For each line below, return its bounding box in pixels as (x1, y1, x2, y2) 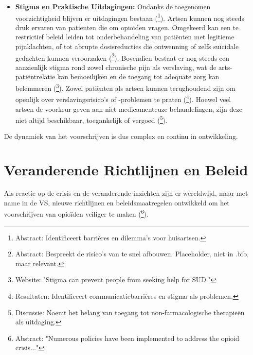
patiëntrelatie (15, 71, 55, 82)
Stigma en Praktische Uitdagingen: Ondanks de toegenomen (15, 1, 211, 11)
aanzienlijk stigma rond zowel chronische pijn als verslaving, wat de (15, 62, 217, 72)
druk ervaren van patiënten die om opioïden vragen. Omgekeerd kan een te (15, 22, 239, 32)
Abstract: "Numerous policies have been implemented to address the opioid (15, 333, 239, 343)
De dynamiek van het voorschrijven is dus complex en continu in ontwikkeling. (4, 131, 238, 141)
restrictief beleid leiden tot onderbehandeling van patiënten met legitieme (15, 32, 235, 42)
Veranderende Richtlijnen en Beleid (4, 160, 248, 180)
